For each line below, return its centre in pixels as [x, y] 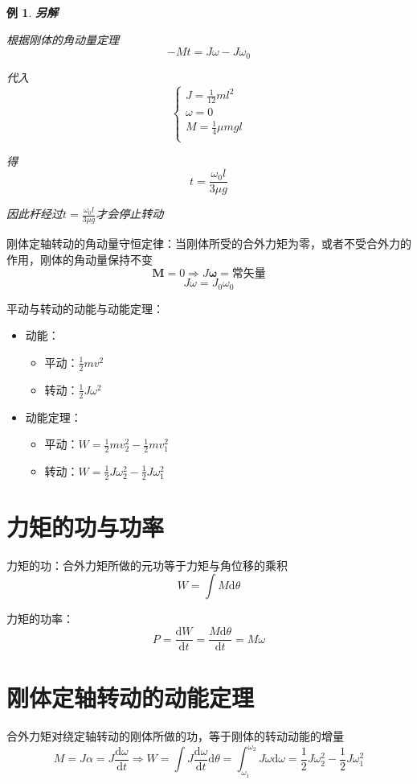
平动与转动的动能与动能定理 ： [85, 308]
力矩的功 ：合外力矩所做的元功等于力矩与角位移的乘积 [147, 565]
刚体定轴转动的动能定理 [131, 697]
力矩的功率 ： [40, 619]
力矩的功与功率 [86, 526]
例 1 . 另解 [32, 12]
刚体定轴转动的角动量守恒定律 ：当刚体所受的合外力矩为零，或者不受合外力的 [209, 243]
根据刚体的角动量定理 [63, 39]
